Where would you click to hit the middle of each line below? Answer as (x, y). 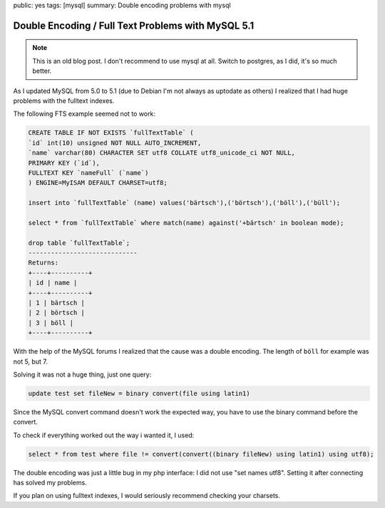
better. (42, 71)
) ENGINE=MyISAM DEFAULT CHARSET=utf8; (98, 183)
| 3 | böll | (51, 323)
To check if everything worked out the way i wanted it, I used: (104, 435)
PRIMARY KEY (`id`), (64, 163)
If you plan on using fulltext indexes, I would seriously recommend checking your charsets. (147, 496)
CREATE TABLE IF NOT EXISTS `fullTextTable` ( (111, 133)
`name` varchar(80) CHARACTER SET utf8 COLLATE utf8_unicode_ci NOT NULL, (162, 153)
